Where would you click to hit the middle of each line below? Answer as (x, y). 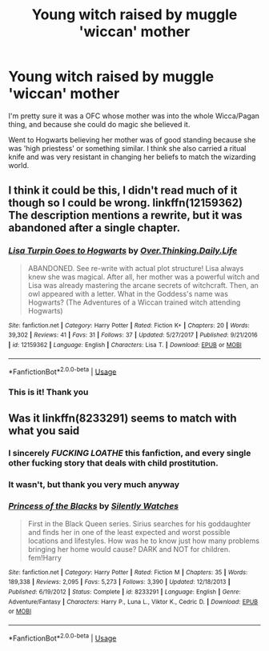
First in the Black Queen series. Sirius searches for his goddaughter (139, 523)
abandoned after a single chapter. (94, 228)
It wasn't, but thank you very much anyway (94, 485)
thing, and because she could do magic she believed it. (99, 124)
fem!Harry (45, 557)
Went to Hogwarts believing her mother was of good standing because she (132, 140)
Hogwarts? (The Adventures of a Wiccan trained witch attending (134, 302)
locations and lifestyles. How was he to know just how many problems (144, 541)
